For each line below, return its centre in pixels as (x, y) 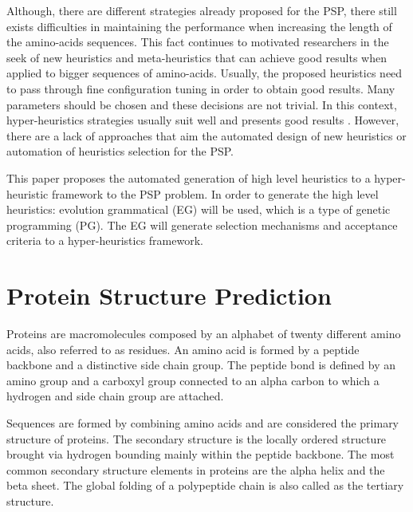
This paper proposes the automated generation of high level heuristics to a (189, 177)
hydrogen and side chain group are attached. (115, 396)
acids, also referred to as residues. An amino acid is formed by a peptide (183, 349)
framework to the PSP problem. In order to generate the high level (215, 193)
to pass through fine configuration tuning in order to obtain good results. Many (201, 88)
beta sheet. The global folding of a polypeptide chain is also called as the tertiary (205, 485)
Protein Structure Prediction (169, 295)
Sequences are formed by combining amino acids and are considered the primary (203, 423)
